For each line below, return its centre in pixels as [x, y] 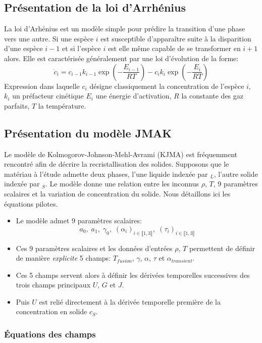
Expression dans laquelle [42, 86]
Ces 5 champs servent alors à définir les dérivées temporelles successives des [133, 275]
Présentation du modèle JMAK [88, 133]
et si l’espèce [81, 48]
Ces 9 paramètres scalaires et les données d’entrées [94, 248]
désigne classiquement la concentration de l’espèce [167, 86]
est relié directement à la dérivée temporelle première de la [130, 301]
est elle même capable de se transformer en [174, 48]
